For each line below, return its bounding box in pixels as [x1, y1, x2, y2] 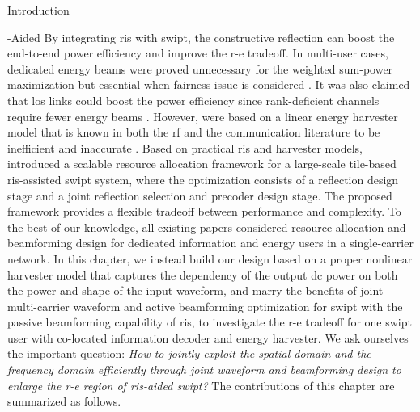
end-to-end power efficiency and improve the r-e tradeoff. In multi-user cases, [7, 44, 388, 61]
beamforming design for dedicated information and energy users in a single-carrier [7, 234, 414, 251]
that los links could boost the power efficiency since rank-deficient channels [7, 91, 380, 108]
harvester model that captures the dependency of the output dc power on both [7, 266, 398, 283]
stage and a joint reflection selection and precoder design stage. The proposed [7, 187, 392, 204]
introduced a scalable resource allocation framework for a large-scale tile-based [7, 155, 397, 172]
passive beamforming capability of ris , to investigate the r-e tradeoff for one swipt [7, 313, 412, 330]
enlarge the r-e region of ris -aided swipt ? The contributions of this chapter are [7, 376, 395, 393]
